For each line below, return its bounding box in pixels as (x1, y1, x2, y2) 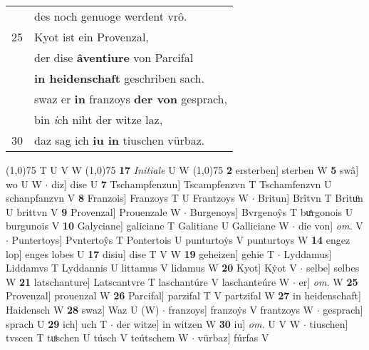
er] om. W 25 (298, 274, 358, 289)
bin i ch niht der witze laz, (34, 111, 163, 128)
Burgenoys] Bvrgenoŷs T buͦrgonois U (189, 204, 353, 219)
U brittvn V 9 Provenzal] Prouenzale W (6, 204, 181, 219)
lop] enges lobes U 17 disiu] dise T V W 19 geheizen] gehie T (6, 246, 275, 261)
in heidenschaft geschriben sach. (34, 70, 204, 86)
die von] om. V (298, 218, 363, 233)
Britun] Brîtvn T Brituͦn (258, 190, 363, 205)
